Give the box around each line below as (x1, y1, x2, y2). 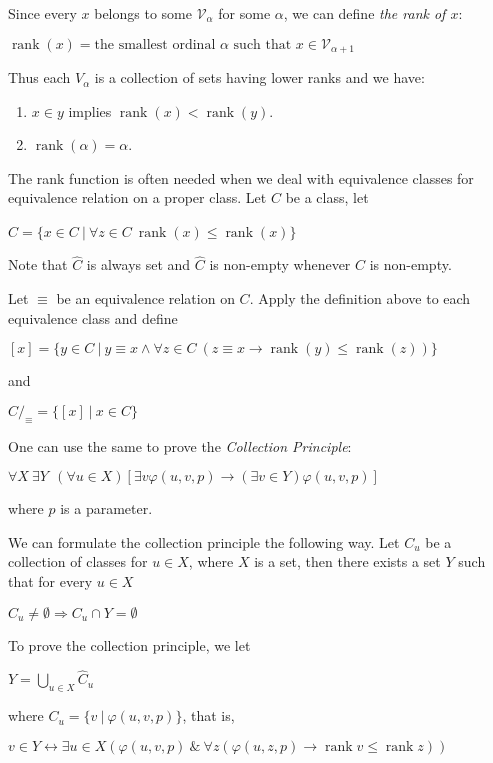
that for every (8, 571, 93, 591)
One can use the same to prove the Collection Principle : (8, 435, 352, 456)
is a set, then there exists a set (254, 551, 441, 572)
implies (68, 100, 112, 121)
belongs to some (94, 3, 192, 23)
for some (218, 3, 271, 23)
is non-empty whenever (209, 254, 351, 275)
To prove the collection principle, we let (8, 634, 251, 655)
